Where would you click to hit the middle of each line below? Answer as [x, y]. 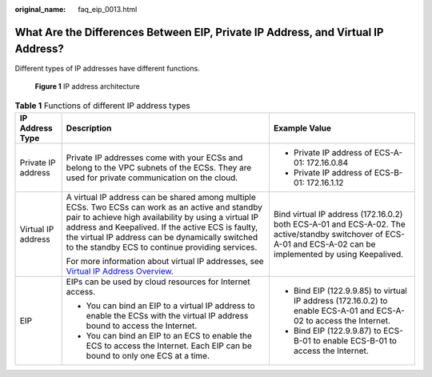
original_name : [40, 9]
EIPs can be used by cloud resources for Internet [158, 282]
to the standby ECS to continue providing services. [162, 247]
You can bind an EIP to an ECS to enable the [169, 335]
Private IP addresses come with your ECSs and [154, 158]
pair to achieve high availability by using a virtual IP [162, 217]
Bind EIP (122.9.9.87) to [337, 331]
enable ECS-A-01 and [334, 311]
